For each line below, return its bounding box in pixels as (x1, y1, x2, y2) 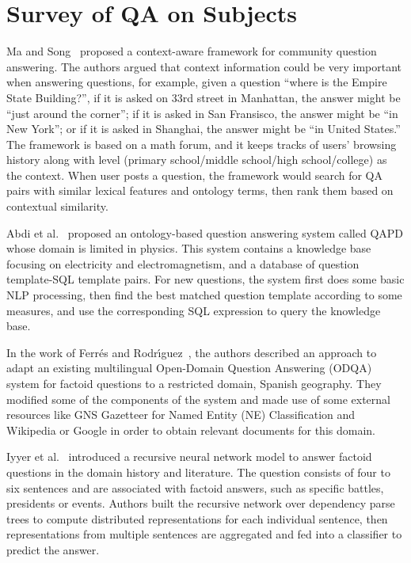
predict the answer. (6, 541, 100, 557)
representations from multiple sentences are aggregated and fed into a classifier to (6, 526, 402, 542)
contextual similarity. (6, 198, 108, 215)
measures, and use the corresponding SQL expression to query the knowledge (6, 302, 381, 318)
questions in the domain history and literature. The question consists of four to (6, 463, 390, 480)
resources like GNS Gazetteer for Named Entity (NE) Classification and (6, 406, 356, 423)
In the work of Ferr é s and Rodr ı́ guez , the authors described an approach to (6, 344, 377, 360)
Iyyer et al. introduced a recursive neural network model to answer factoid (6, 448, 372, 465)
